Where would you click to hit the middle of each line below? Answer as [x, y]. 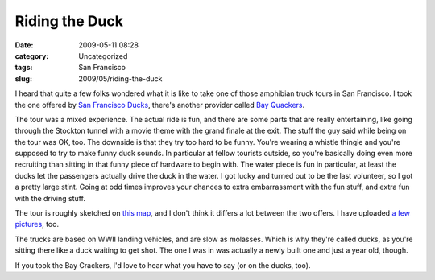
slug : [23, 78]
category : [32, 56]
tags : [24, 68]
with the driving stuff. [50, 198]
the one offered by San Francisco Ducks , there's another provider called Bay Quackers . [160, 105]
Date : [24, 45]
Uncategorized [103, 56]
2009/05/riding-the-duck [120, 78]
